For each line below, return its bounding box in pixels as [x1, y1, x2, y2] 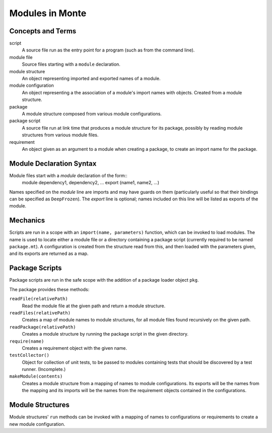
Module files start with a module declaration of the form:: [9, 172, 128, 179]
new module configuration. [9, 421, 65, 427]
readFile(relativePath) [9, 296, 68, 302]
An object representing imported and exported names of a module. [22, 76, 161, 82]
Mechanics [9, 216, 45, 225]
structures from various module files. [22, 132, 99, 138]
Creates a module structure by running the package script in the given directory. [22, 331, 189, 337]
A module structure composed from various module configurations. [22, 111, 162, 117]
